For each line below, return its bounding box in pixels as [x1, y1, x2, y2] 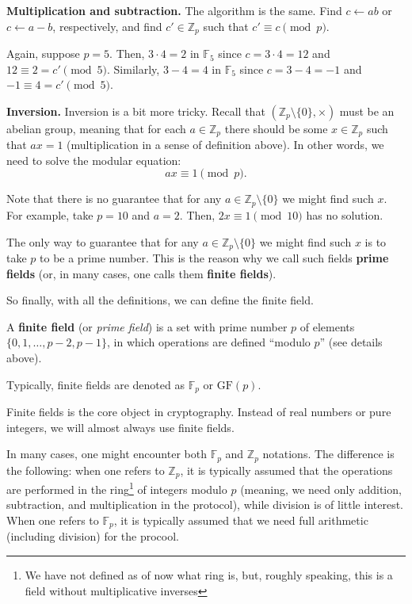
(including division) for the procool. [6, 528, 179, 545]
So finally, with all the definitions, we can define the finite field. [6, 292, 314, 308]
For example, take [6, 206, 93, 223]
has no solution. [306, 206, 383, 223]
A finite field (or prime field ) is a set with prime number [6, 318, 288, 334]
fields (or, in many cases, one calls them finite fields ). [6, 265, 277, 281]
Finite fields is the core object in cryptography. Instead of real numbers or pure [6, 403, 391, 419]
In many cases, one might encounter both [6, 445, 207, 462]
